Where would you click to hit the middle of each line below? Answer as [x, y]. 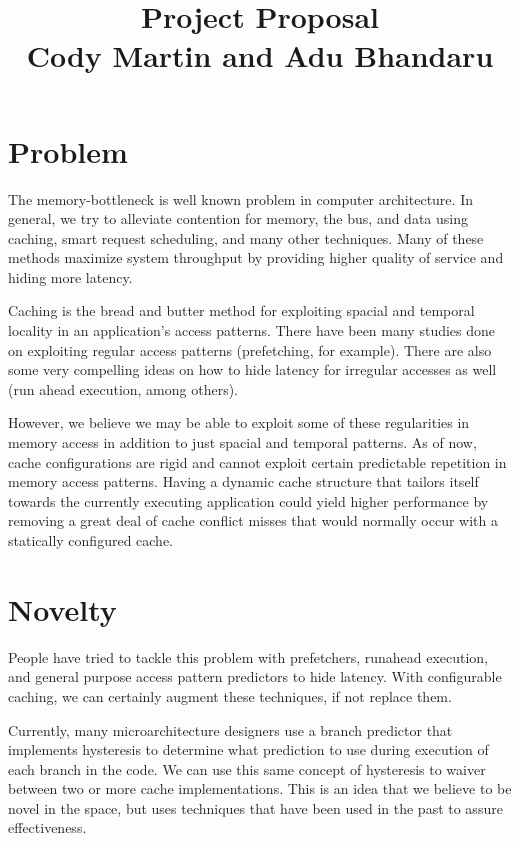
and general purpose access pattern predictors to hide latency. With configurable [255, 676]
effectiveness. [47, 827]
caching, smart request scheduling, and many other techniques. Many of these [246, 237]
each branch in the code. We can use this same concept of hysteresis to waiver [247, 768]
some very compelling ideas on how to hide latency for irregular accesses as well [252, 369]
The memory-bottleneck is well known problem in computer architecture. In [240, 198]
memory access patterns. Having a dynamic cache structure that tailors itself [243, 481]
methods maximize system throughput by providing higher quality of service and [256, 257]
